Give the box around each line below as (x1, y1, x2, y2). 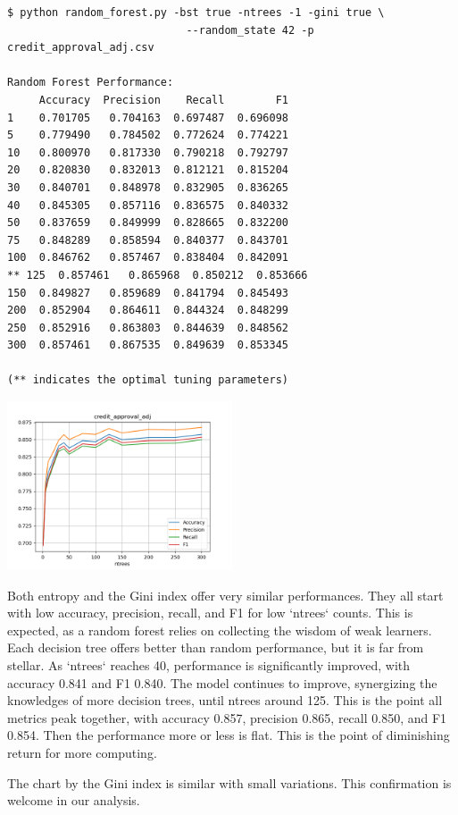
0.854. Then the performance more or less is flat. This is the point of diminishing (7, 726, 450, 744)
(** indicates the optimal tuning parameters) (7, 374, 288, 387)
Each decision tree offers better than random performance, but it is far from (7, 638, 424, 657)
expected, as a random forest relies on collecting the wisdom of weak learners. (7, 620, 432, 639)
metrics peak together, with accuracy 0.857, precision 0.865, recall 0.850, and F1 (7, 708, 447, 727)
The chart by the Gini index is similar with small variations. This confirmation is (7, 773, 452, 792)
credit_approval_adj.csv (7, 41, 154, 55)
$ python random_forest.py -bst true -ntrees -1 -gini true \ (7, 6, 385, 19)
